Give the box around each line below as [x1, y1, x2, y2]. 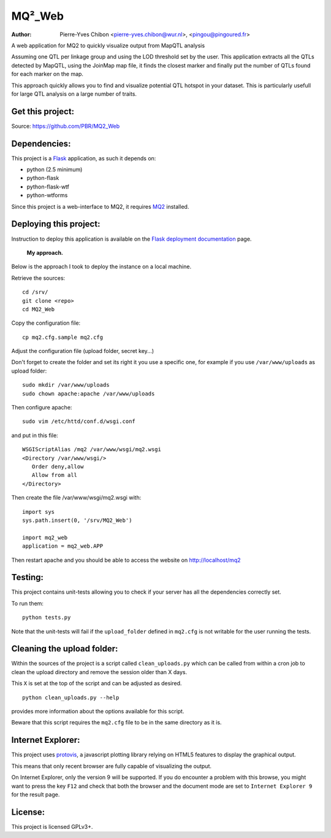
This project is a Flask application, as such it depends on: [11, 154, 156, 162]
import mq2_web [22, 534, 68, 541]
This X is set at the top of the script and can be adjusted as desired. [11, 680, 182, 687]
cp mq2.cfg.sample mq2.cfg [22, 333, 104, 341]
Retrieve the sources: [11, 274, 66, 282]
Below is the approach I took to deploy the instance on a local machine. [11, 263, 192, 270]
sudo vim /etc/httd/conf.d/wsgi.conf [22, 418, 136, 425]
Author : [11, 31, 32, 38]
